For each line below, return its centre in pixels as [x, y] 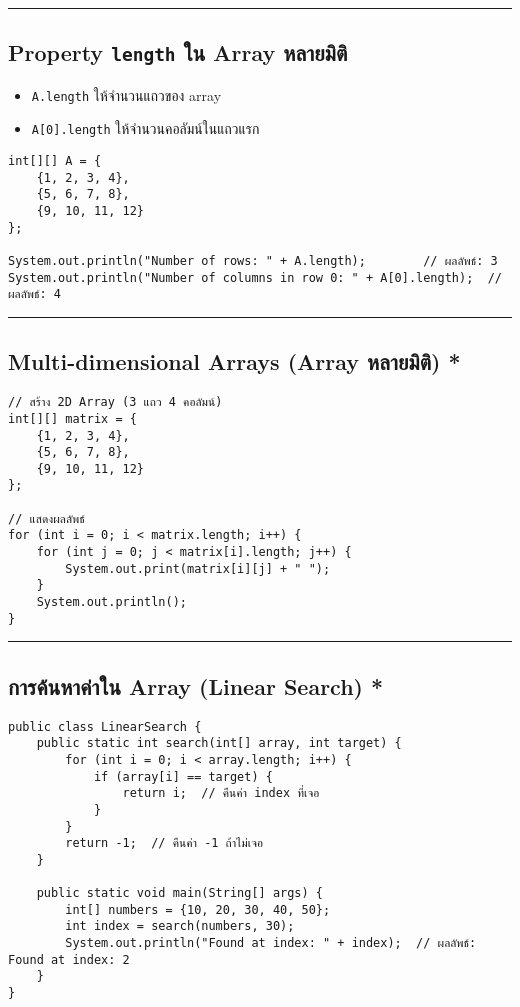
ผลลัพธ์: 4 [35, 294]
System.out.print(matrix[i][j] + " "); [198, 568]
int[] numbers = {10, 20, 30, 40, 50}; [198, 909]
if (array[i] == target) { [183, 776]
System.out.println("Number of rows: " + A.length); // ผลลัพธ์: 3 [253, 261]
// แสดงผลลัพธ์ [46, 518]
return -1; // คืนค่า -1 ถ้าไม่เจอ [164, 843]
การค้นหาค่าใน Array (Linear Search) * [196, 685]
